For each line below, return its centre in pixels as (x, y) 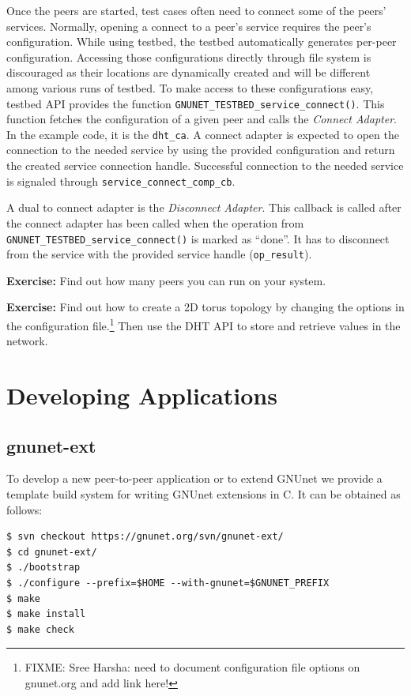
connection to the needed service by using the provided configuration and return (201, 150)
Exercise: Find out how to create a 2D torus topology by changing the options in (205, 307)
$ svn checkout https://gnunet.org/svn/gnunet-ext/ (145, 537)
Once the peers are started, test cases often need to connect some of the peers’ (196, 10)
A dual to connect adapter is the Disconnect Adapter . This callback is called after (204, 207)
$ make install (46, 614)
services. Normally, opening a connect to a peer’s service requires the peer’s (189, 26)
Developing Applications (142, 395)
